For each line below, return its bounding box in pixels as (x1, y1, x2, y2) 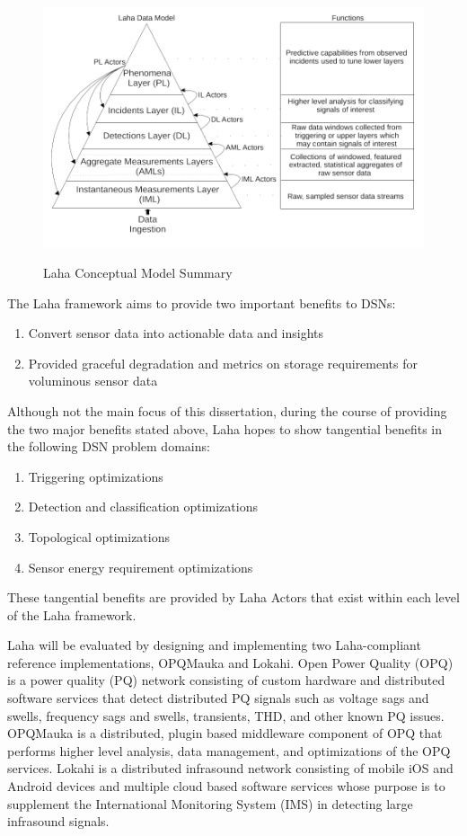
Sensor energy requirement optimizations (28, 557, 253, 576)
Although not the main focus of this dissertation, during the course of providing (7, 401, 447, 420)
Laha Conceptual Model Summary (43, 262, 233, 281)
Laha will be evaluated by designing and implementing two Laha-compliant (7, 636, 421, 654)
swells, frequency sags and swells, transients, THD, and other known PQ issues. (7, 706, 445, 725)
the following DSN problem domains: (7, 437, 210, 456)
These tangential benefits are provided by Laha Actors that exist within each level (7, 588, 460, 607)
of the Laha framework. (7, 605, 137, 624)
